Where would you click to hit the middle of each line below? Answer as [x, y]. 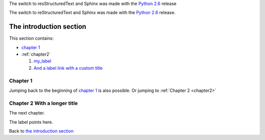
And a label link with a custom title [68, 68]
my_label [42, 61]
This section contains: [31, 38]
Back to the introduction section [41, 131]
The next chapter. [27, 113]
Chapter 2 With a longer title [43, 103]
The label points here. [31, 122]
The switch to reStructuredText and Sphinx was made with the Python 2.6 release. [92, 13]
